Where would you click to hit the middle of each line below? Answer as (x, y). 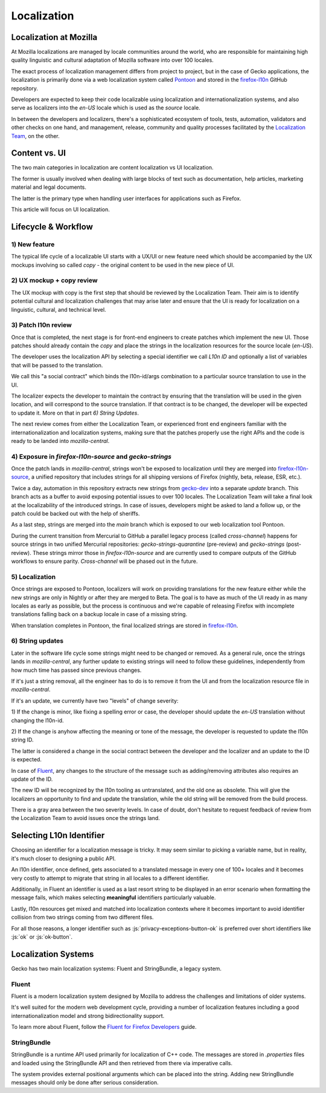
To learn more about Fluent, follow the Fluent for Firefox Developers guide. (104, 1027)
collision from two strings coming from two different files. (82, 917)
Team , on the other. (35, 136)
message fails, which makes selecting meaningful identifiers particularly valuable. (113, 898)
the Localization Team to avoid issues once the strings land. (85, 818)
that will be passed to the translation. (57, 365)
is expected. (27, 760)
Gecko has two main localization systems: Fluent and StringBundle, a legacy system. (116, 968)
